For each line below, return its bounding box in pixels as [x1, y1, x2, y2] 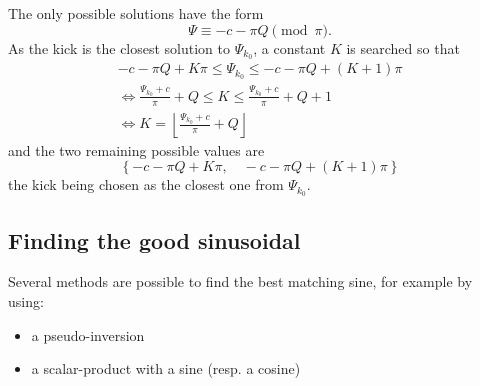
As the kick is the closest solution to [8, 37, 231, 58]
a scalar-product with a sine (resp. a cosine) [31, 358, 301, 379]
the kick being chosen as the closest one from [8, 174, 284, 195]
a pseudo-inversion [31, 324, 145, 345]
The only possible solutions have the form [8, 3, 264, 23]
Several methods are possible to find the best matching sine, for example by [8, 271, 473, 292]
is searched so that [346, 37, 460, 58]
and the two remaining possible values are [8, 139, 265, 160]
